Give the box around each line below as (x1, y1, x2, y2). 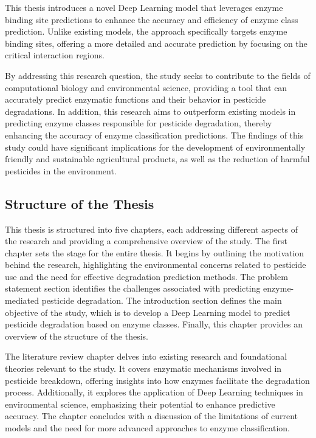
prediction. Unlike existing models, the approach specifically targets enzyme (5, 25, 287, 38)
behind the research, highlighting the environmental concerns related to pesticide (5, 258, 306, 271)
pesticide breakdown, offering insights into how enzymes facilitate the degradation (5, 374, 310, 386)
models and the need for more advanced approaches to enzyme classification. (5, 422, 290, 434)
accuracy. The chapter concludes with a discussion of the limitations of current (5, 409, 298, 422)
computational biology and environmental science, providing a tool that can (5, 81, 287, 94)
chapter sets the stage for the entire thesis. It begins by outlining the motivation (5, 246, 304, 259)
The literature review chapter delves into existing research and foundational (5, 350, 287, 363)
